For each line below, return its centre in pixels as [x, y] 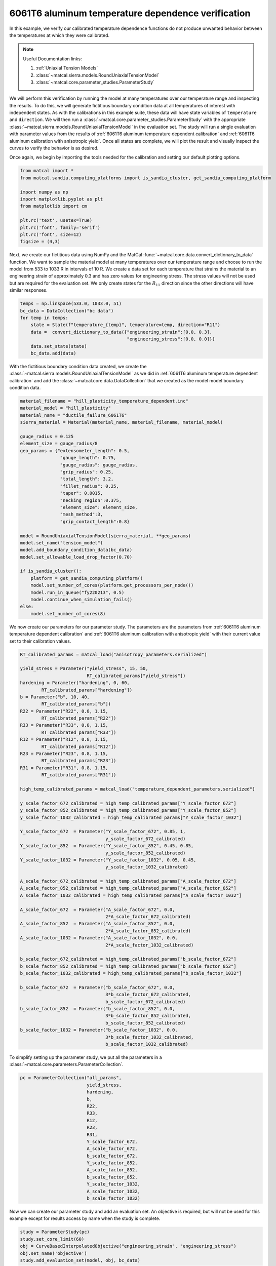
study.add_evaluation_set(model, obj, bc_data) [80, 1260]
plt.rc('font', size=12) [51, 234]
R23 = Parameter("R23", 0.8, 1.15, [64, 754]
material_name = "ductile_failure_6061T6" [73, 415]
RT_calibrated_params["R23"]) [79, 761]
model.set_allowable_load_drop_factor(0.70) [76, 557]
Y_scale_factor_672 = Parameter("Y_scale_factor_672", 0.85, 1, [103, 832]
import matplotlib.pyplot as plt [62, 199]
